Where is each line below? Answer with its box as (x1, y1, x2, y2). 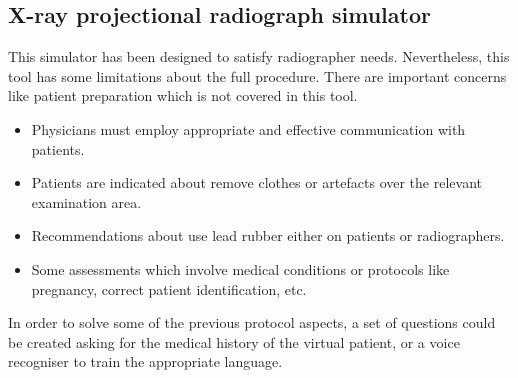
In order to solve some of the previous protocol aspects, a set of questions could (8, 312, 496, 333)
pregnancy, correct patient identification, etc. (31, 278, 307, 299)
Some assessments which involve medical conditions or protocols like (31, 258, 450, 279)
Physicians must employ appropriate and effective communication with (31, 118, 466, 139)
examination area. (31, 191, 142, 212)
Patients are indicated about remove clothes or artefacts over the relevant (31, 172, 482, 193)
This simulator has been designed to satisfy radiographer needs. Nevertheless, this (8, 46, 510, 67)
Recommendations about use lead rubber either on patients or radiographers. (31, 225, 505, 246)
